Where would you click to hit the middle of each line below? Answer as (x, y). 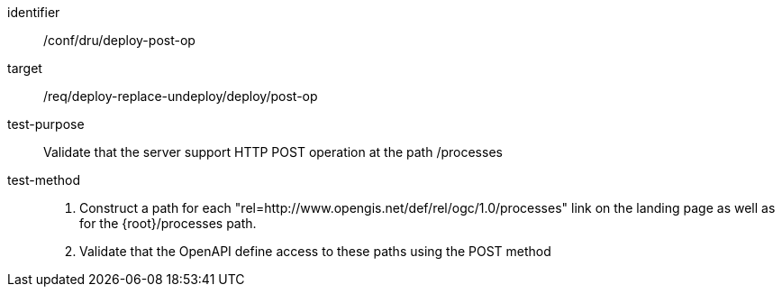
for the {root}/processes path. (168, 223)
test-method (44, 180)
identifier (34, 12)
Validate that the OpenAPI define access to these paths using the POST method (315, 251)
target (25, 68)
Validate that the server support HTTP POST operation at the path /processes (273, 152)
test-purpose (46, 124)
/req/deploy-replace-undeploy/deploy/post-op (181, 96)
